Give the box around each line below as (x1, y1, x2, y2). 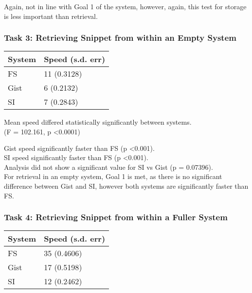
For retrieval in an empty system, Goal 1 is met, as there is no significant (4, 171, 222, 181)
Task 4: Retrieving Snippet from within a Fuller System (4, 211, 228, 223)
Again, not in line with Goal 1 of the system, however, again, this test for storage (4, 1, 247, 11)
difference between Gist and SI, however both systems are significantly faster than (4, 180, 249, 191)
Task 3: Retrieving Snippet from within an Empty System (4, 32, 236, 44)
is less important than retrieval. (4, 11, 98, 21)
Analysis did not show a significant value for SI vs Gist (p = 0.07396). (4, 162, 213, 172)
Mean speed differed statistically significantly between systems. (4, 117, 192, 127)
